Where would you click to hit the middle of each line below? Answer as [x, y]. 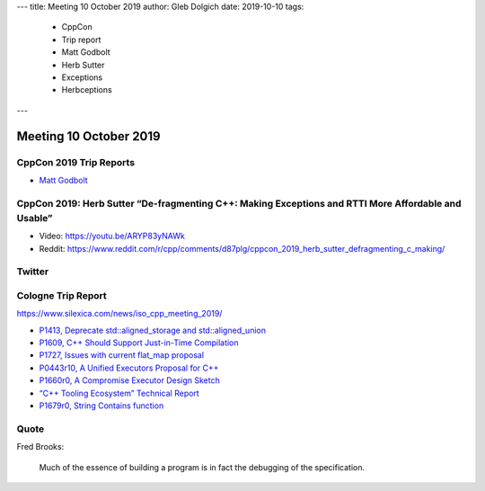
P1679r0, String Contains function [101, 406]
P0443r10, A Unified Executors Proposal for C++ [129, 368]
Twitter [33, 272]
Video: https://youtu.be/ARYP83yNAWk [112, 236]
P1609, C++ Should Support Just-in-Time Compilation [139, 343]
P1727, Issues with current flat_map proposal [122, 355]
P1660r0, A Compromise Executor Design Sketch [129, 380]
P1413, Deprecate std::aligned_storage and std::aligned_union [153, 330]
